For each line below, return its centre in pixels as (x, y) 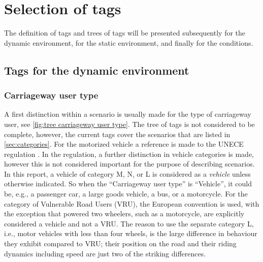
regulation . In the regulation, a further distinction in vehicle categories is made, (129, 154)
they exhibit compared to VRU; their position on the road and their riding (120, 243)
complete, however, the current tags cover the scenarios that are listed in (117, 134)
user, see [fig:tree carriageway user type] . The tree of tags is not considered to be (129, 124)
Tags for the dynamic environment (97, 70)
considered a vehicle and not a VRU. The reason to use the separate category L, (129, 223)
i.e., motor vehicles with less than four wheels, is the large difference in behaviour (131, 233)
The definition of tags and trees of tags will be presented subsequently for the (125, 33)
